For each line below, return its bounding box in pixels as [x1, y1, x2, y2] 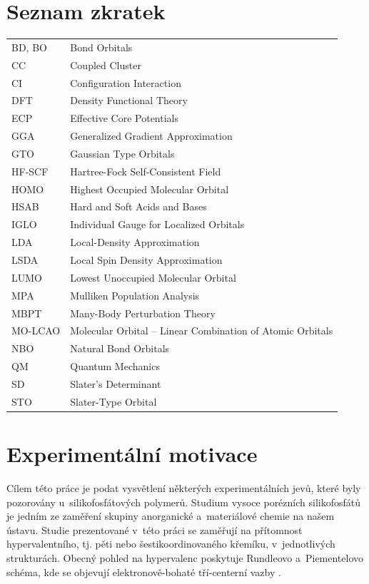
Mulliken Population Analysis [70, 287, 200, 302]
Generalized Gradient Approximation [70, 128, 233, 143]
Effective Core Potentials [70, 111, 179, 125]
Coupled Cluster [70, 57, 141, 72]
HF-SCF [11, 163, 49, 178]
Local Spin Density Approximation [70, 252, 223, 267]
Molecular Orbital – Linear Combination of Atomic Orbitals [70, 323, 333, 338]
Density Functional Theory [70, 93, 188, 108]
